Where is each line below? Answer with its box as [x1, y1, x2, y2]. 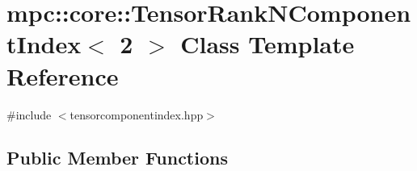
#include [6, 106, 52, 123]
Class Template [180, 27, 355, 60]
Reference [6, 59, 119, 92]
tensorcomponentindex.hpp [69, 106, 204, 123]
